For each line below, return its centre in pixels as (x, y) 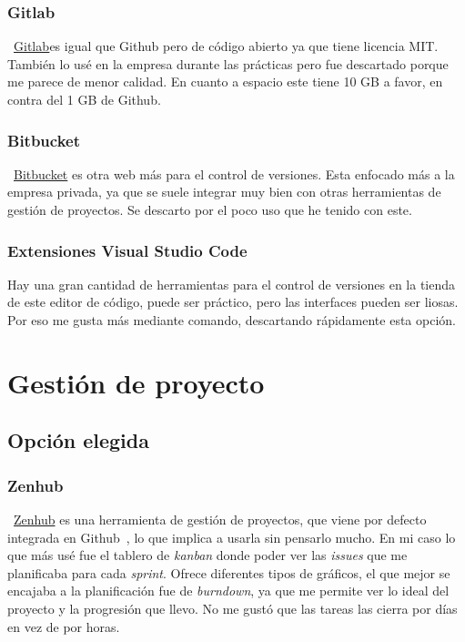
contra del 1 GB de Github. (84, 99)
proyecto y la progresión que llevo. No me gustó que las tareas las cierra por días (232, 608)
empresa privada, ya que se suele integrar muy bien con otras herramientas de (224, 192)
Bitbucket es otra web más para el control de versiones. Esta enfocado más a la (234, 173)
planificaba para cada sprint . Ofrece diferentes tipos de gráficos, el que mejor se (229, 572)
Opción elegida (78, 440)
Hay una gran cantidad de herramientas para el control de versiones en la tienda (232, 284)
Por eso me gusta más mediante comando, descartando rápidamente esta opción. (232, 320)
